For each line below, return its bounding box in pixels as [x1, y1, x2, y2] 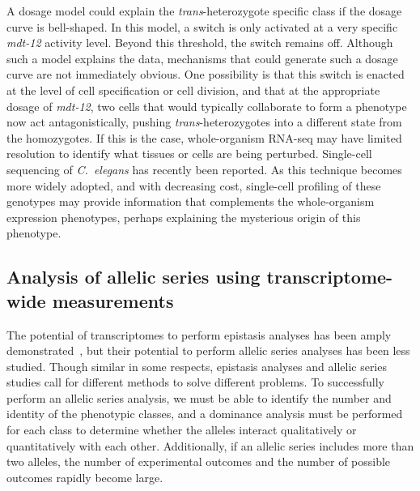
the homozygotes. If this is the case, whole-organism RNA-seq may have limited [6, 129, 402, 146]
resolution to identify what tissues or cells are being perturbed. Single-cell [6, 145, 372, 162]
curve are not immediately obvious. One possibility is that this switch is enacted [6, 66, 405, 83]
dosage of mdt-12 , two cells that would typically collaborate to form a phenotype [6, 97, 407, 114]
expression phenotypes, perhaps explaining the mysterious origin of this [6, 208, 361, 225]
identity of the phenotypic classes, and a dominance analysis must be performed [6, 405, 403, 422]
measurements [52, 288, 174, 313]
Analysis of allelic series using [6, 264, 261, 289]
